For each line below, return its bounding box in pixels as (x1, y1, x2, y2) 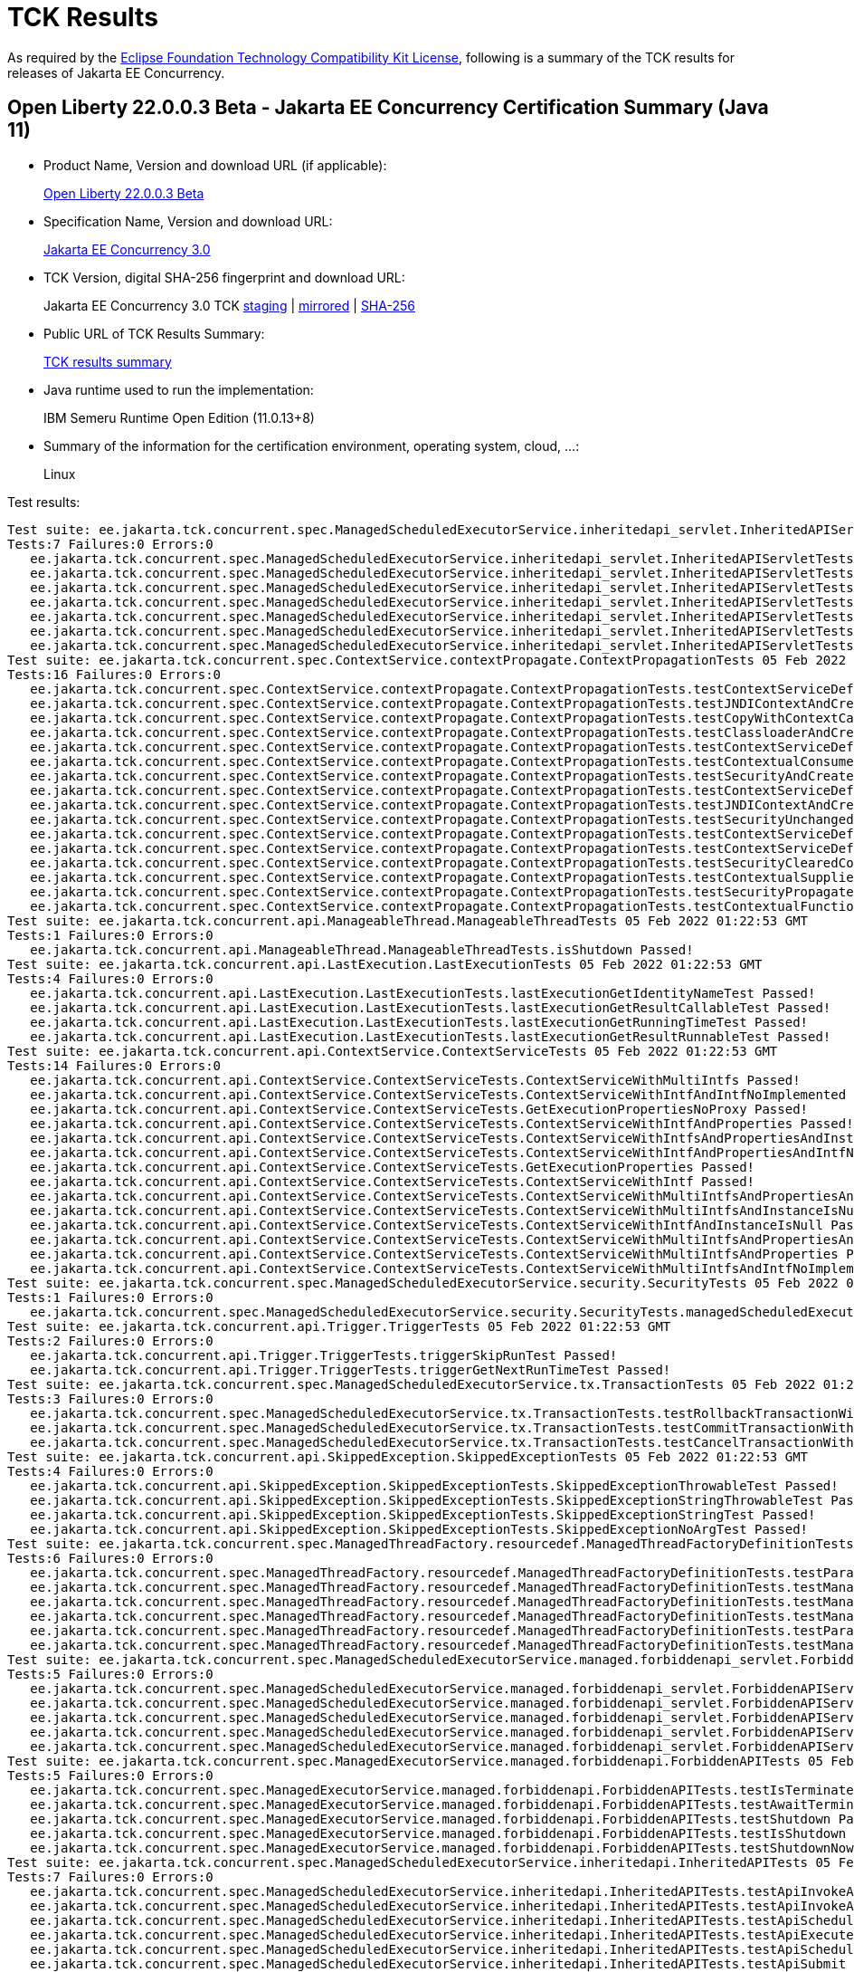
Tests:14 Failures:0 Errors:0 (7, 1058, 222, 1073)
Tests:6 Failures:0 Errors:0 (7, 1550, 213, 1565)
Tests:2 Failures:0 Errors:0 (7, 1333, 213, 1348)
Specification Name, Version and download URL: (43, 213, 333, 229)
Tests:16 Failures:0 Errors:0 (7, 666, 222, 682)
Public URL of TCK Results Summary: (43, 325, 265, 341)
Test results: (7, 493, 81, 510)
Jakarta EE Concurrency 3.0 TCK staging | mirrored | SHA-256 (43, 297, 415, 313)
